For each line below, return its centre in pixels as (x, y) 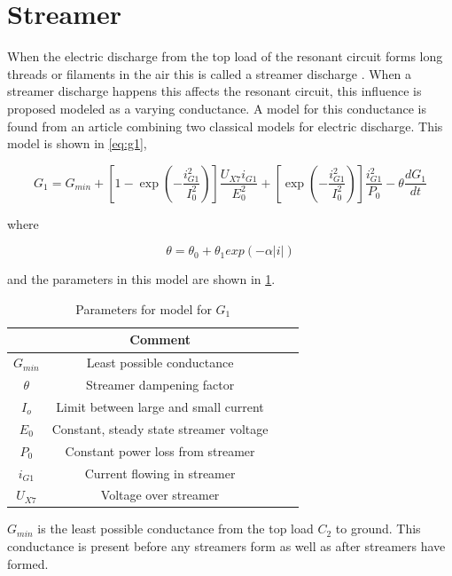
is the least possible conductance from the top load (175, 529)
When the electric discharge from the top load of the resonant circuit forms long (225, 56)
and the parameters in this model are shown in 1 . (141, 279)
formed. (28, 563)
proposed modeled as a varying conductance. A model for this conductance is (217, 108)
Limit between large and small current (160, 406)
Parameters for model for (144, 308)
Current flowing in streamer (160, 473)
